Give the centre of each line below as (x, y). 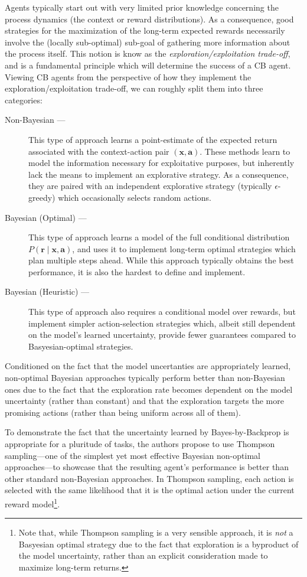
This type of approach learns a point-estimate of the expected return (153, 139)
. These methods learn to (245, 151)
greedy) (42, 197)
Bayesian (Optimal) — (46, 217)
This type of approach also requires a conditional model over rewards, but (162, 312)
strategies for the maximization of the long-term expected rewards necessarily (145, 30)
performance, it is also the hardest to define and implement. (137, 271)
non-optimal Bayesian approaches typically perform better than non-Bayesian (145, 378)
